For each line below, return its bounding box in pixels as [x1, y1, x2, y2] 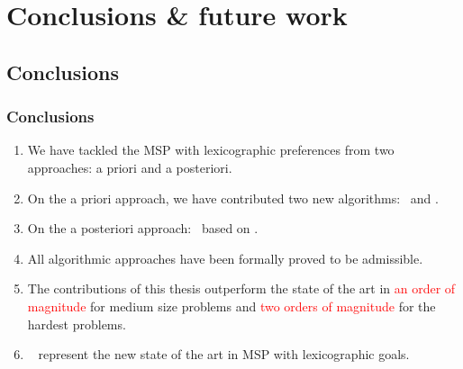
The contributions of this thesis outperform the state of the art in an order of [27, 279, 456, 298]
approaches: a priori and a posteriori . [27, 157, 232, 176]
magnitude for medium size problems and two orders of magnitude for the [27, 296, 436, 315]
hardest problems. [27, 314, 126, 333]
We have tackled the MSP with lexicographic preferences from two [27, 140, 395, 159]
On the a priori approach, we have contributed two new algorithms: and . [27, 188, 439, 207]
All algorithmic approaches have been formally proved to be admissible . [27, 248, 423, 267]
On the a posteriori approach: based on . [27, 219, 259, 238]
